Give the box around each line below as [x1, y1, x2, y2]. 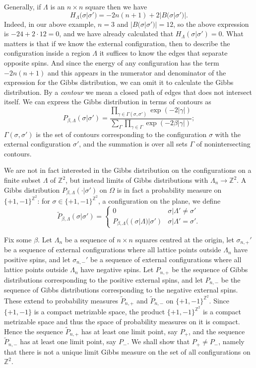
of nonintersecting [196, 139, 251, 149]
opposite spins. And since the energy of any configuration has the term [4, 57, 219, 68]
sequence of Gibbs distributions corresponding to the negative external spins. [4, 285, 238, 295]
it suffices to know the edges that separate [99, 48, 228, 58]
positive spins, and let [4, 254, 70, 264]
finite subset [4, 175, 41, 185]
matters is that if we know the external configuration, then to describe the [4, 38, 230, 48]
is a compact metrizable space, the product [34, 306, 165, 317]
